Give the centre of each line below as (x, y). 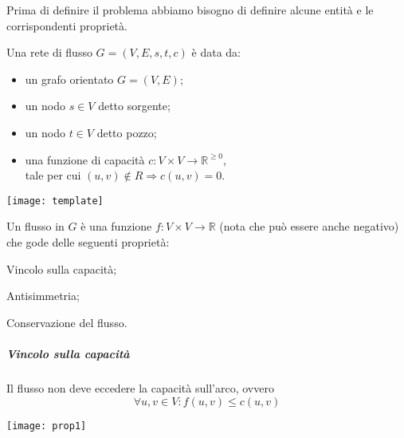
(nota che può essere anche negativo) (309, 226)
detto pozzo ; (127, 132)
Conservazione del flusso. (67, 322)
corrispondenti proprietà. (67, 25)
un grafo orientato (69, 79)
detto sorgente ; (134, 106)
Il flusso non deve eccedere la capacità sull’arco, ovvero (140, 387)
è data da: (216, 52)
